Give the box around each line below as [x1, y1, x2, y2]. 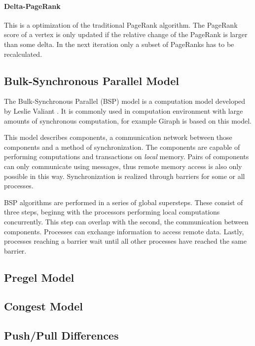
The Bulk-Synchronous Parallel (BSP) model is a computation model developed [4, 96, 246, 106]
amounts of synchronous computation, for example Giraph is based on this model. [4, 115, 252, 126]
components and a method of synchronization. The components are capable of [4, 141, 240, 152]
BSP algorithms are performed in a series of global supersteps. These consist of [4, 197, 243, 207]
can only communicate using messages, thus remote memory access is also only [4, 161, 242, 171]
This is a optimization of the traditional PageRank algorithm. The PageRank [4, 19, 238, 30]
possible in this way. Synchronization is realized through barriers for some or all [4, 171, 245, 181]
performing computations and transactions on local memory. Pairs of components [4, 151, 249, 162]
